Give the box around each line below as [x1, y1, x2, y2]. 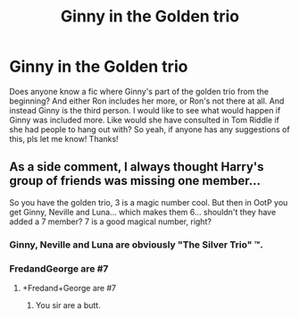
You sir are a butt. [35, 299, 101, 310]
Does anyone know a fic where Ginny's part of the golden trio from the [9, 86, 270, 96]
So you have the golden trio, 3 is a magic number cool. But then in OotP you [9, 197, 288, 207]
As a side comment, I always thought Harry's [9, 159, 265, 175]
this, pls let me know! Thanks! [9, 133, 119, 144]
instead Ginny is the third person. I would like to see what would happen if [9, 105, 281, 115]
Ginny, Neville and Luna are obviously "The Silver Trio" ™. [9, 238, 263, 251]
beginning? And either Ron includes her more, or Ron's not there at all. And [9, 96, 285, 106]
